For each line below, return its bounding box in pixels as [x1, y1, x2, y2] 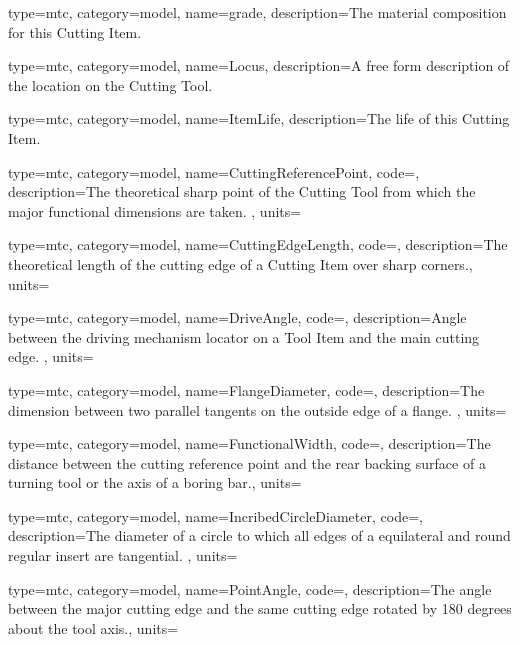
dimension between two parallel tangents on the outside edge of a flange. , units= [8, 399, 507, 420]
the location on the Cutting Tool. [8, 74, 213, 95]
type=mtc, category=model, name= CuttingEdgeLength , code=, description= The [8, 234, 508, 255]
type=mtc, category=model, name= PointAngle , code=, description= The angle [8, 578, 492, 599]
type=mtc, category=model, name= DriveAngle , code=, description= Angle [8, 307, 467, 328]
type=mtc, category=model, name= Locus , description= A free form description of [8, 55, 510, 76]
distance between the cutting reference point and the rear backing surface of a [8, 452, 486, 473]
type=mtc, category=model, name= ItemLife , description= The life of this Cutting [8, 108, 510, 129]
